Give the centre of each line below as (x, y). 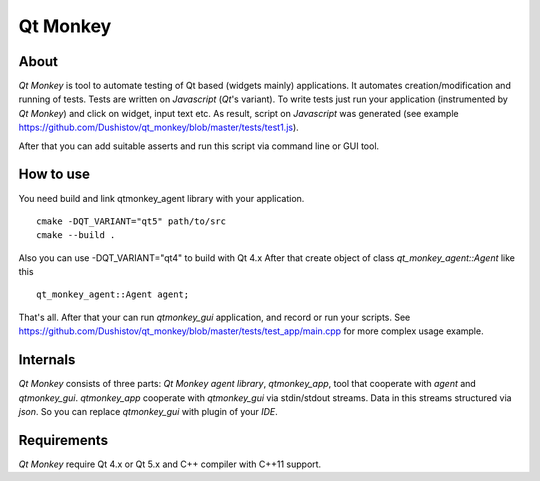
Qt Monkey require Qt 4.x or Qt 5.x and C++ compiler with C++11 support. (170, 464)
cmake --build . (76, 235)
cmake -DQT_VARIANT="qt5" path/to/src (131, 221)
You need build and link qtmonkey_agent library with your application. (161, 198)
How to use (54, 174)
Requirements (63, 440)
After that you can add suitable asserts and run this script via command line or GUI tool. (199, 146)
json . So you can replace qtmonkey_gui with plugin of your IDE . (148, 411)
